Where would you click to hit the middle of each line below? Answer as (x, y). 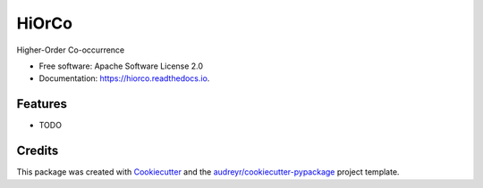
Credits (38, 151)
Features (42, 104)
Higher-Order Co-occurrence (71, 50)
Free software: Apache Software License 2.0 (121, 66)
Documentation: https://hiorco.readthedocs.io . (124, 78)
